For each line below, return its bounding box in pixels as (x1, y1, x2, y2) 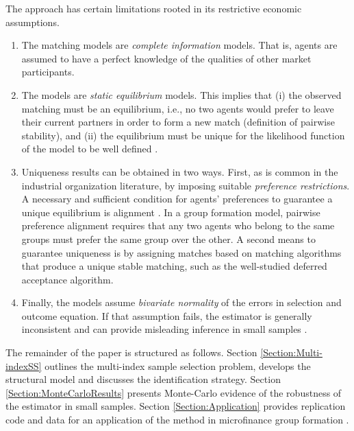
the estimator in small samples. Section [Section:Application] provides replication (5, 399, 346, 413)
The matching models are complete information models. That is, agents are (21, 38, 338, 52)
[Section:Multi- (260, 345, 323, 360)
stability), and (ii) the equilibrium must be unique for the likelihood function (21, 128, 345, 142)
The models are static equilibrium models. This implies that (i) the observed (21, 87, 342, 102)
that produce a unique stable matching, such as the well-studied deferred (21, 259, 327, 273)
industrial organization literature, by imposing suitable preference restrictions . (21, 178, 350, 192)
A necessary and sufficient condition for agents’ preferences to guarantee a (21, 191, 333, 206)
